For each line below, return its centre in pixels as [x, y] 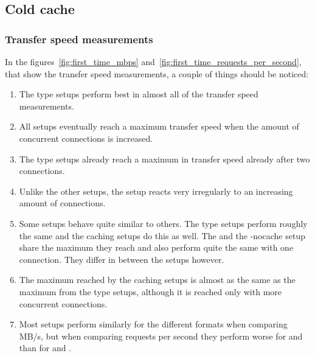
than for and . [45, 348]
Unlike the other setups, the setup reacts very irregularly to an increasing [156, 191]
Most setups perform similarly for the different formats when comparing [153, 324]
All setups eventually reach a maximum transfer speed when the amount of [159, 126]
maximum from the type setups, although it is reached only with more [151, 291]
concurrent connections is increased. [86, 138]
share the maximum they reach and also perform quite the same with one [156, 247]
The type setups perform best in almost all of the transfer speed [139, 94]
